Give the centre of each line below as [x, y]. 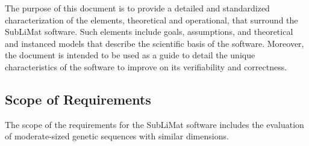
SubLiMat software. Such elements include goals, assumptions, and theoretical [149, 32]
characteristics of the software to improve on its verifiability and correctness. [146, 66]
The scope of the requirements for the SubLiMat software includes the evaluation [154, 124]
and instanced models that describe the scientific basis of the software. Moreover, [154, 43]
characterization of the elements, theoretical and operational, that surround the [151, 20]
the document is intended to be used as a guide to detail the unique [130, 55]
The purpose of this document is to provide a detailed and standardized [137, 8]
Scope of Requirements [78, 99]
